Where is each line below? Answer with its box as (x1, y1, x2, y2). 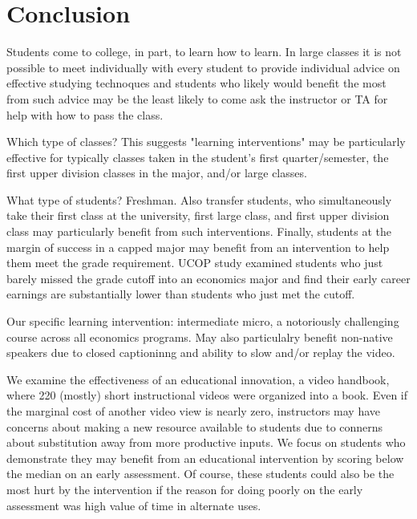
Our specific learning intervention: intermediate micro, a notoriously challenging (6, 313, 399, 330)
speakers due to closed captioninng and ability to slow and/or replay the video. (6, 344, 395, 361)
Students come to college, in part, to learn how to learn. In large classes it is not (6, 43, 402, 60)
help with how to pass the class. (6, 106, 164, 123)
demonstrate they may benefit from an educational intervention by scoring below (6, 449, 404, 466)
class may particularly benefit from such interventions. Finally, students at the (6, 223, 391, 240)
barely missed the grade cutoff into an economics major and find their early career (6, 270, 411, 286)
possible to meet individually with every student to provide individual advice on (6, 59, 400, 75)
